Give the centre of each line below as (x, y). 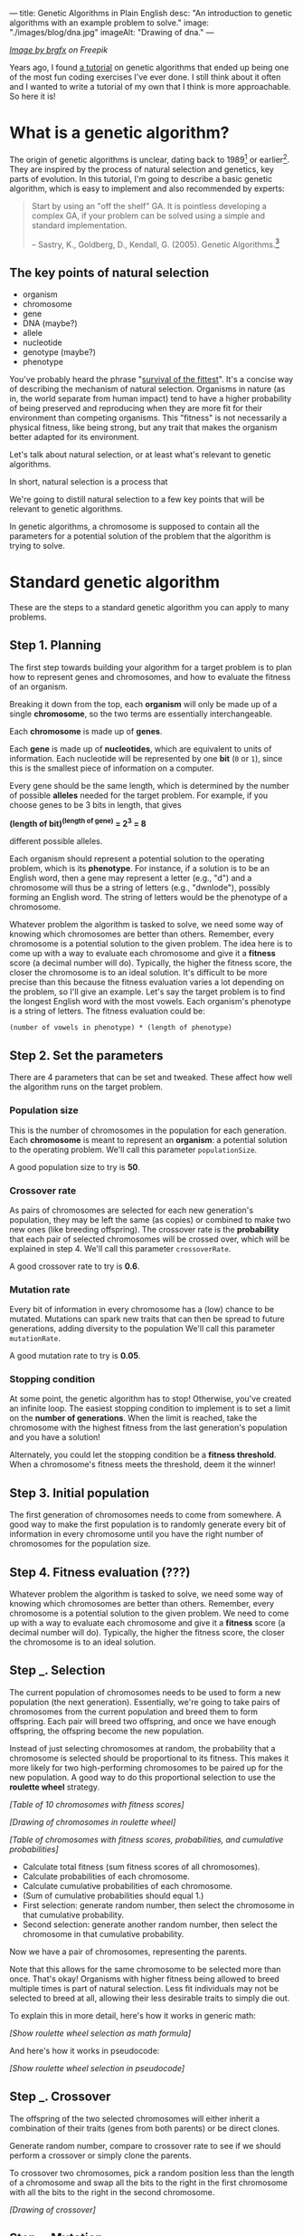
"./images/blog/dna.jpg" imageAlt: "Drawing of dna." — (112, 32)
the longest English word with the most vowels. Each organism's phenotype (150, 1002)
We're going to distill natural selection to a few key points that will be (137, 499)
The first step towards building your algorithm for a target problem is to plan (151, 667)
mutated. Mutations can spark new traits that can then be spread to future (147, 1319)
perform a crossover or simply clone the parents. (100, 2155)
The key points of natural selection (109, 272)
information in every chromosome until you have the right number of (137, 1534)
